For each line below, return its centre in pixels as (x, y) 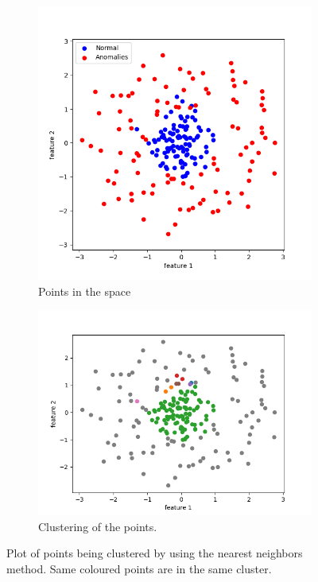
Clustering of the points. (98, 526)
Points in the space (85, 291)
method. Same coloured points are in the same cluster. (139, 568)
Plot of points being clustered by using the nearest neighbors (155, 553)
